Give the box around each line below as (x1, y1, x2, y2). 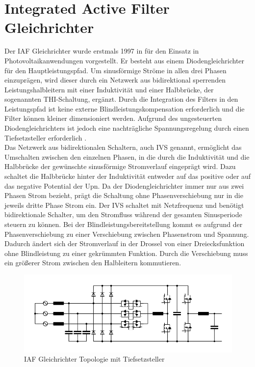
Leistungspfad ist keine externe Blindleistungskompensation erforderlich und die (4, 103, 245, 113)
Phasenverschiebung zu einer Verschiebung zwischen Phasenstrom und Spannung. (4, 228, 249, 239)
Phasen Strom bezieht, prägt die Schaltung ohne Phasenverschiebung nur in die (4, 190, 243, 200)
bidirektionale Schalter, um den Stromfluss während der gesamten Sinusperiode (4, 209, 242, 220)
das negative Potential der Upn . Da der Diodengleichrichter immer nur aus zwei (4, 180, 244, 191)
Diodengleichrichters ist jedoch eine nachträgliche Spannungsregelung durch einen (4, 123, 249, 133)
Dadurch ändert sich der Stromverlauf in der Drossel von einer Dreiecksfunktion (4, 238, 245, 249)
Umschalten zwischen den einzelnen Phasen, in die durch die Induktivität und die (4, 151, 250, 162)
